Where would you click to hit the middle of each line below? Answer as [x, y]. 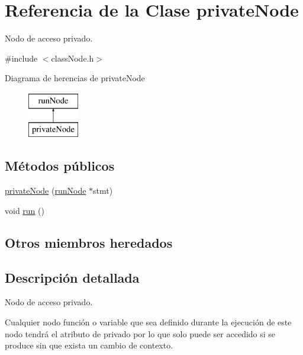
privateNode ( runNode [46, 191]
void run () [25, 210]
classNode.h [72, 58]
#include [21, 58]
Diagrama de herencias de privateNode [75, 78]
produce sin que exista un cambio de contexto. [89, 345]
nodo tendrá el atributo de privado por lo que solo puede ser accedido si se [140, 333]
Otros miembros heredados [89, 242]
